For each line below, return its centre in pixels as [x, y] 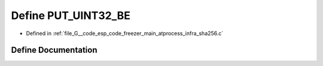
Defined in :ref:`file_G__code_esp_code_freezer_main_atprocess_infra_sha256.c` [125, 33]
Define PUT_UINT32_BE [71, 15]
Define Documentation [54, 50]
